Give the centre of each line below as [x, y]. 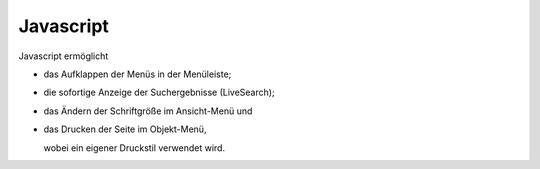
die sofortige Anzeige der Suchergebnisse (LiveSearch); [159, 92]
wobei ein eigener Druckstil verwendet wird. [134, 147]
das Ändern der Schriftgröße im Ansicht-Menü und [148, 111]
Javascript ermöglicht [63, 56]
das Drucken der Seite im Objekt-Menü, [125, 129]
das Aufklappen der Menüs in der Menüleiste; [137, 74]
